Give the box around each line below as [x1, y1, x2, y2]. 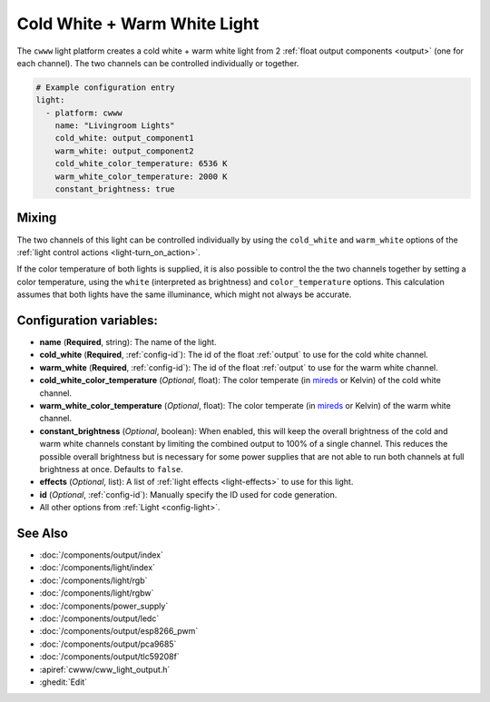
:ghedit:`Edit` [39, 677, 88, 687]
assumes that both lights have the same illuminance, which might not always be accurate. [16, 289, 352, 300]
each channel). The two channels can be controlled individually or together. [16, 57, 299, 68]
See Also [16, 525, 68, 540]
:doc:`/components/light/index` [39, 562, 156, 573]
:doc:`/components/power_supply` [39, 600, 169, 611]
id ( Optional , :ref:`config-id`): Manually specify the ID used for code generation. [39, 489, 338, 499]
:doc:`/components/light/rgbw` [39, 588, 154, 598]
